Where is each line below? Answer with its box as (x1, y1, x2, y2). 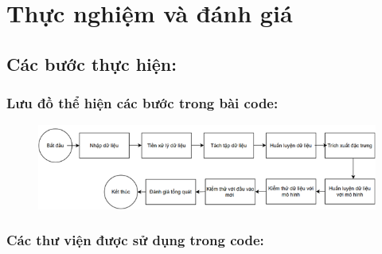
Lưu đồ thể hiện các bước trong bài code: (6, 93, 279, 113)
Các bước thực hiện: (6, 51, 177, 76)
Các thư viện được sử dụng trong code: (6, 230, 264, 250)
